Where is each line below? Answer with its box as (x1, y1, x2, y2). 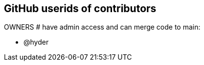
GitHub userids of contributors (4, 2, 157, 15)
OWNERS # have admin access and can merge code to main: (4, 23, 201, 32)
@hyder (23, 38, 49, 47)
